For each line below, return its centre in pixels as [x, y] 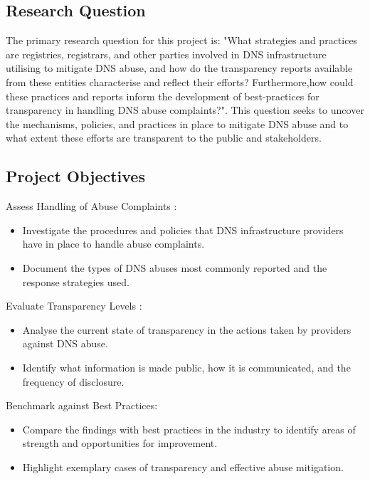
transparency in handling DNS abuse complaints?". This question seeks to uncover [185, 110]
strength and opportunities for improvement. [120, 443]
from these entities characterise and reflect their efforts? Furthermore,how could [180, 81]
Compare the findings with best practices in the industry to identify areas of [189, 429]
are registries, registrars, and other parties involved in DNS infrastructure [166, 54]
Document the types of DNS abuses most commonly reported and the [175, 267]
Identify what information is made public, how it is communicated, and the [186, 367]
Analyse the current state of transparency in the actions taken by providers [187, 329]
